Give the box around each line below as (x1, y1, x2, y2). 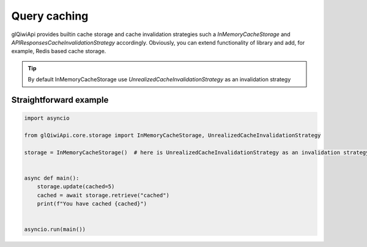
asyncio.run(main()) (24, 226, 86, 233)
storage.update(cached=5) (37, 183, 115, 190)
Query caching (11, 9, 89, 23)
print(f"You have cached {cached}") (37, 201, 147, 207)
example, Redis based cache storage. (11, 48, 106, 55)
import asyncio (24, 115, 70, 122)
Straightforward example (11, 95, 109, 105)
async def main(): (24, 174, 80, 182)
